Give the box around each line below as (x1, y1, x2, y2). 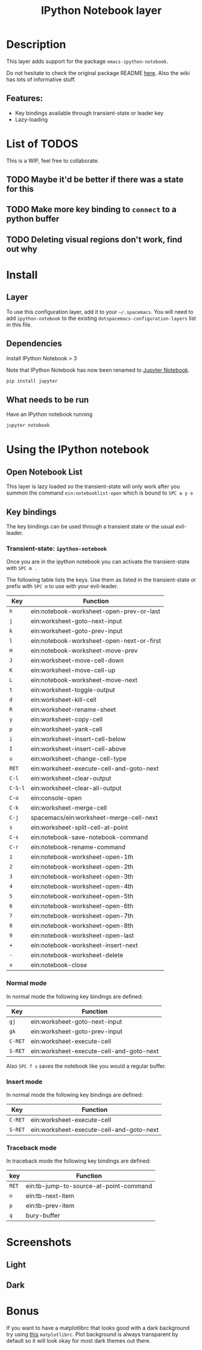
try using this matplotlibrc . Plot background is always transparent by (6, 1331, 178, 1338)
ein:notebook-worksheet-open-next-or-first (30, 637, 162, 645)
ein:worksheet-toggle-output (30, 686, 116, 694)
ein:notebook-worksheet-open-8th (30, 921, 134, 930)
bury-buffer (25, 1212, 60, 1220)
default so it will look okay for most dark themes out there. (6, 1337, 151, 1345)
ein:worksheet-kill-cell (30, 696, 96, 704)
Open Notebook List (6, 467, 83, 477)
